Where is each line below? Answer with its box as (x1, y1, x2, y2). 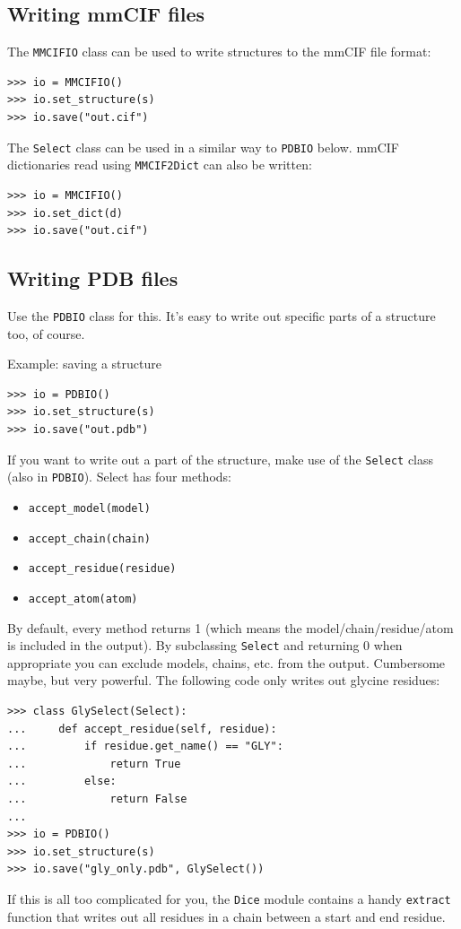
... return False (7, 792, 187, 805)
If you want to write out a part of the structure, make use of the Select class (7, 449, 434, 468)
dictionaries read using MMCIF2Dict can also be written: (7, 155, 312, 174)
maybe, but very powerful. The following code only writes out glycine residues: (7, 671, 440, 690)
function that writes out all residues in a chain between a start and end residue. (7, 907, 446, 925)
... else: (7, 775, 117, 788)
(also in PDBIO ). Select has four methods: (7, 467, 231, 486)
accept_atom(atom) (28, 592, 138, 605)
